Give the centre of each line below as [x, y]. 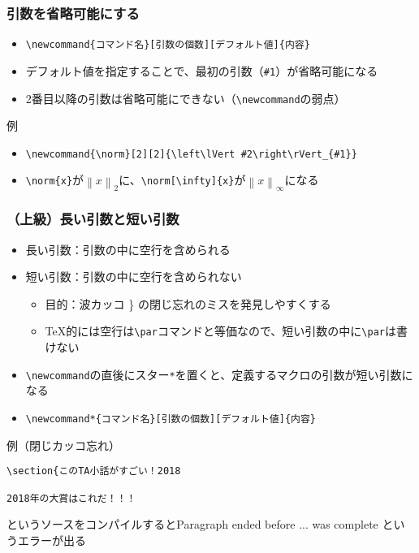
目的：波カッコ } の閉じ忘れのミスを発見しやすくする [188, 303]
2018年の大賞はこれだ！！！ [71, 498]
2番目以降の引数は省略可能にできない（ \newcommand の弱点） [186, 98]
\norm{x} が [55, 180]
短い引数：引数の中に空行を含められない [134, 276]
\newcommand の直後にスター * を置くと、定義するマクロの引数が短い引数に [219, 374]
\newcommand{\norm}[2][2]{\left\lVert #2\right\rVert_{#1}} [191, 154]
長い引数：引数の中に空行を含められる [128, 249]
